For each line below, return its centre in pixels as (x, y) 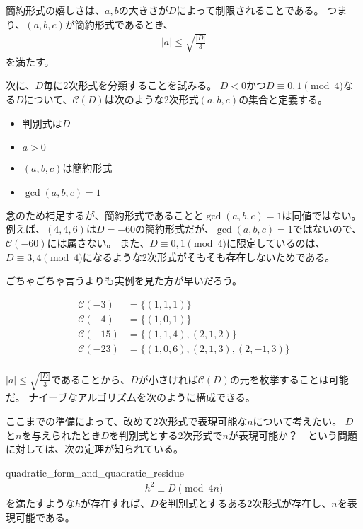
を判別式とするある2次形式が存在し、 (245, 502)
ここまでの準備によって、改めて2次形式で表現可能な (127, 421)
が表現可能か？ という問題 (293, 435)
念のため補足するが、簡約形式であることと (105, 215)
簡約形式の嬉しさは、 (55, 10)
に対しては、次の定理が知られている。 (94, 449)
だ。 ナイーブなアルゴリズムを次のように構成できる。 (131, 397)
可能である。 (45, 517)
